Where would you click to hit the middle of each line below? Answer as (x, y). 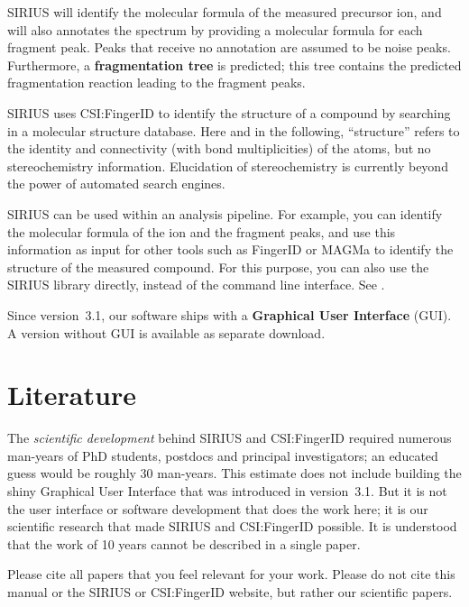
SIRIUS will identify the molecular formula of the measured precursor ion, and (225, 12)
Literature (72, 395)
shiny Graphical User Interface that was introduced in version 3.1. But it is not (227, 491)
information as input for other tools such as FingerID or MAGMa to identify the (230, 249)
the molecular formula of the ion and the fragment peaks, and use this (202, 231)
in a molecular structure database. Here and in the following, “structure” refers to (234, 130)
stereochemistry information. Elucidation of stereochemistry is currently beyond (228, 166)
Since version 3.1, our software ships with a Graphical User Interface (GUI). (230, 314)
